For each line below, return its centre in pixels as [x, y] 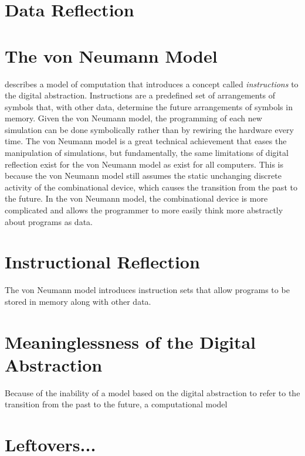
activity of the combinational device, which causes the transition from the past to [151, 187]
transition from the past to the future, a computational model [116, 404]
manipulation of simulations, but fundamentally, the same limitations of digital [147, 153]
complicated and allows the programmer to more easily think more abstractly [144, 210]
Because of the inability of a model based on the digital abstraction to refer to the [152, 392]
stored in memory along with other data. [78, 301]
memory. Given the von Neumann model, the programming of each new [133, 118]
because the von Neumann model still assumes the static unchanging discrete [143, 176]
